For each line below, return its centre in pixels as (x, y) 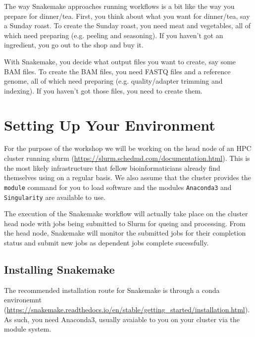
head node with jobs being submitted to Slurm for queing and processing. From (125, 223)
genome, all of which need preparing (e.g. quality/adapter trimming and (113, 81)
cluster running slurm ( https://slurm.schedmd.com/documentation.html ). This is (127, 158)
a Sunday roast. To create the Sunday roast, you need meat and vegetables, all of (127, 25)
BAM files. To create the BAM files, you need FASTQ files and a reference (117, 71)
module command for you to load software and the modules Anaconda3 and (118, 187)
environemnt (23, 300)
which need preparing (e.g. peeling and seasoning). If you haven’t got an (114, 35)
